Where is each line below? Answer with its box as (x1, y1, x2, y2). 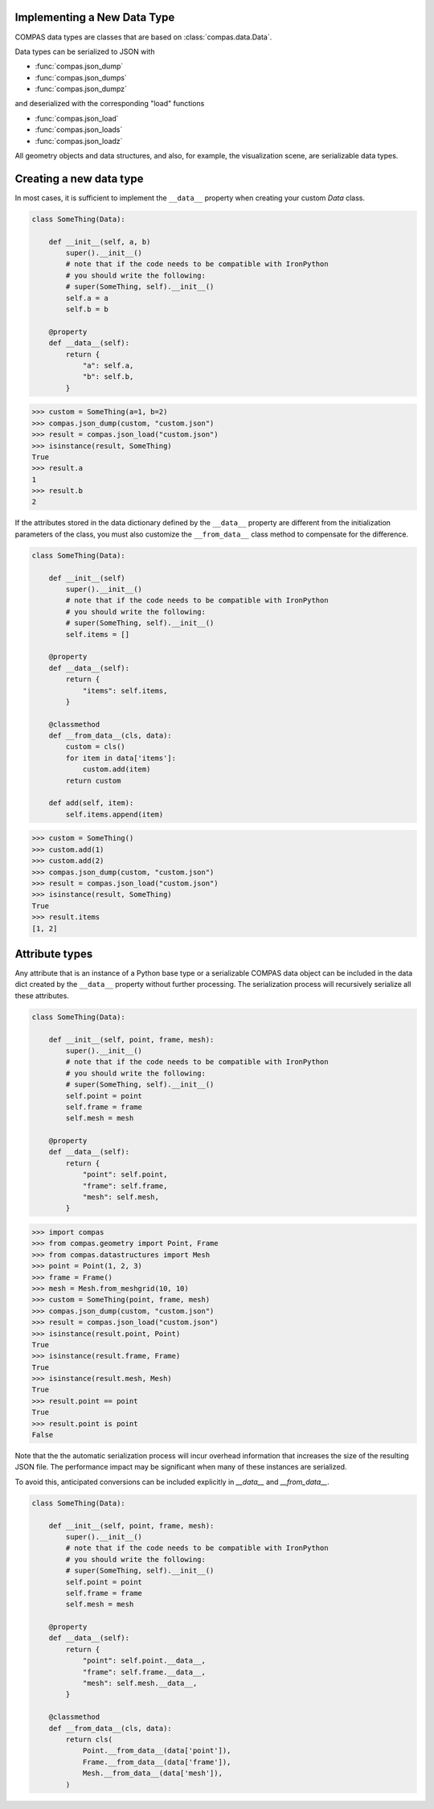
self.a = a (65, 294, 108, 302)
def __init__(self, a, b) (48, 237, 151, 246)
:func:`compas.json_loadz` (35, 136, 123, 146)
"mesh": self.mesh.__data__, (82, 1679, 198, 1688)
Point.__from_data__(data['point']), (82, 1746, 231, 1755)
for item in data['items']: (65, 753, 177, 763)
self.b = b (65, 305, 108, 314)
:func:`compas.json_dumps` (35, 72, 128, 82)
